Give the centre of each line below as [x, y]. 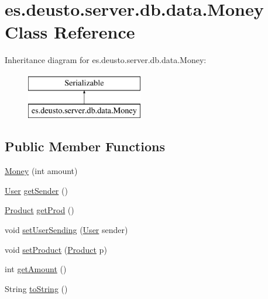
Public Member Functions [85, 146]
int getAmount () [36, 269]
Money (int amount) [41, 171]
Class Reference [70, 32]
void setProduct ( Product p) [56, 249]
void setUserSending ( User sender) [66, 230]
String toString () [36, 288]
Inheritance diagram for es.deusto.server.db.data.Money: [106, 60]
